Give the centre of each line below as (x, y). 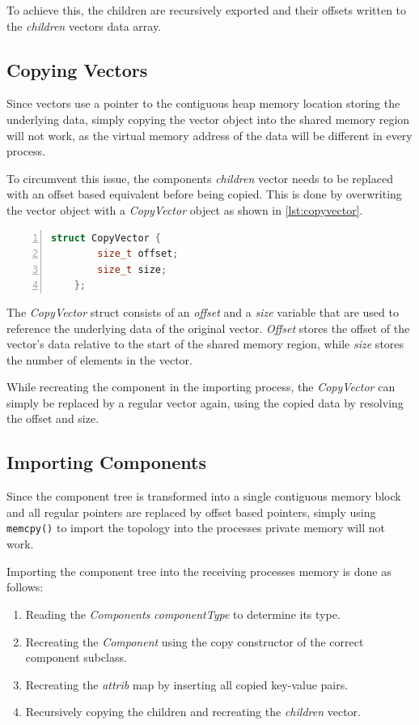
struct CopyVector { (106, 238)
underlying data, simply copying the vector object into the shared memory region (208, 119)
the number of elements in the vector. (99, 359)
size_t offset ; (138, 254)
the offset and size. (53, 418)
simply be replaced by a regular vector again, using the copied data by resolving (205, 402)
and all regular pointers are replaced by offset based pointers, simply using (191, 512)
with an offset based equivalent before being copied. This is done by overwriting (204, 194)
